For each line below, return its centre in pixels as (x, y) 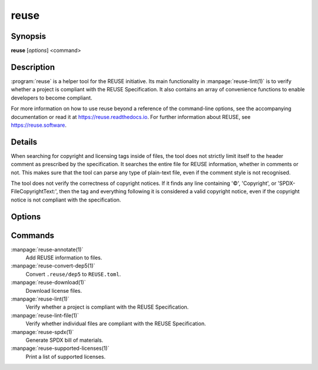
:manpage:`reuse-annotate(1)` (47, 249)
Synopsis (29, 36)
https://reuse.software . (39, 125)
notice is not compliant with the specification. (66, 200)
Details (24, 142)
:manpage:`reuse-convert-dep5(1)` (53, 266)
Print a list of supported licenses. (66, 356)
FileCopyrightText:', (34, 191)
